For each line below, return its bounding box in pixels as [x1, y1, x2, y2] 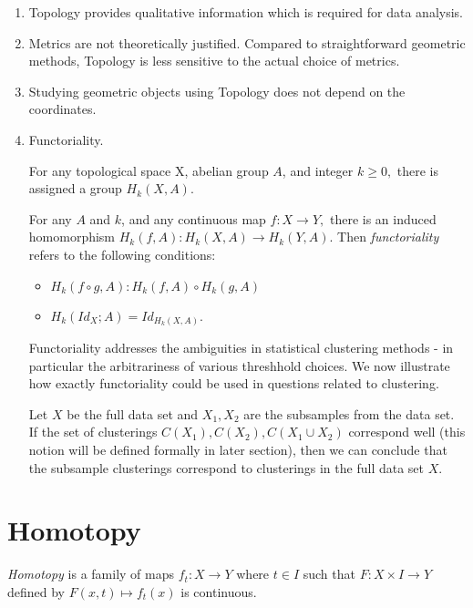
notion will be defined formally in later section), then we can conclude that [28, 440, 447, 459]
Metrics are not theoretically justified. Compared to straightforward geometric [28, 33, 466, 52]
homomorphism [28, 227, 116, 246]
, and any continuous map [121, 209, 266, 228]
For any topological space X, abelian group [28, 160, 269, 180]
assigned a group [28, 179, 122, 198]
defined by [7, 582, 66, 601]
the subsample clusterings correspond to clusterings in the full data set [28, 458, 425, 477]
